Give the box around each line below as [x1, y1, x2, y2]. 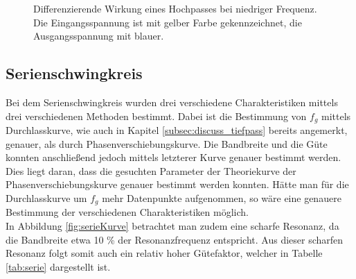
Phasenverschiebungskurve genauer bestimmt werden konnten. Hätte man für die [6, 177, 349, 192]
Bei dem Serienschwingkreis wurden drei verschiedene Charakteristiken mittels [6, 94, 338, 109]
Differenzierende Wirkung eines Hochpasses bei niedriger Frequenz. [33, 1, 317, 15]
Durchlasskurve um [6, 191, 87, 205]
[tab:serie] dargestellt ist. [6, 259, 111, 273]
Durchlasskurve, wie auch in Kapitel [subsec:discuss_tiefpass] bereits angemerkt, [6, 123, 348, 137]
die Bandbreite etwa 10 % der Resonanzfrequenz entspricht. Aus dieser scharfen [6, 232, 344, 246]
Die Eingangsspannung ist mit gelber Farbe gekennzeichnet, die [33, 15, 302, 29]
